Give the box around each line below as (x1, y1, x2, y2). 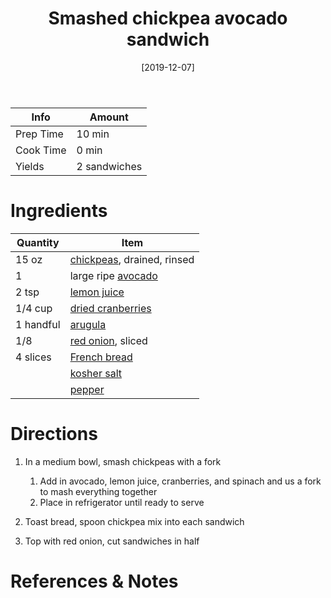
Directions (10, 423, 98, 446)
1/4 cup (15, 301, 53, 315)
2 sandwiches (76, 159, 143, 173)
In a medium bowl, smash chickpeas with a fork (24, 455, 222, 467)
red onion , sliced (69, 333, 148, 347)
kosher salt (69, 366, 122, 380)
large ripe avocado (69, 268, 158, 282)
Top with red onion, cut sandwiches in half (24, 535, 200, 547)
